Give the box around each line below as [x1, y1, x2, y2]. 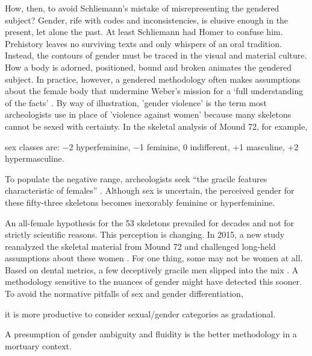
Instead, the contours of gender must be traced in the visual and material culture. [5, 49, 307, 62]
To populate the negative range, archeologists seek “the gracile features [5, 172, 267, 185]
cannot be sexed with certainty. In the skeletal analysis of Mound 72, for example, [5, 119, 308, 132]
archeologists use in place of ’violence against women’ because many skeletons [5, 108, 292, 121]
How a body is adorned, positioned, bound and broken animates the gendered [5, 60, 292, 73]
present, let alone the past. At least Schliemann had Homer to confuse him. [5, 25, 283, 38]
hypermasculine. [5, 152, 64, 165]
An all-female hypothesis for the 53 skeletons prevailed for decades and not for [5, 216, 295, 229]
